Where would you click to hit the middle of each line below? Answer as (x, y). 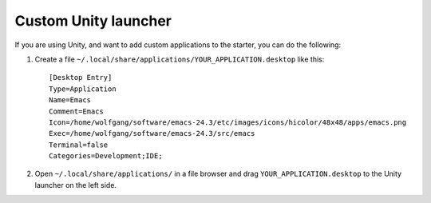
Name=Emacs (70, 100)
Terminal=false (79, 145)
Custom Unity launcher (93, 21)
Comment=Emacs (76, 111)
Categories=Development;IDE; (106, 156)
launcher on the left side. (76, 185)
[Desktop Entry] (81, 78)
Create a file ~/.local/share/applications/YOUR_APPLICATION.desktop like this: (180, 59)
